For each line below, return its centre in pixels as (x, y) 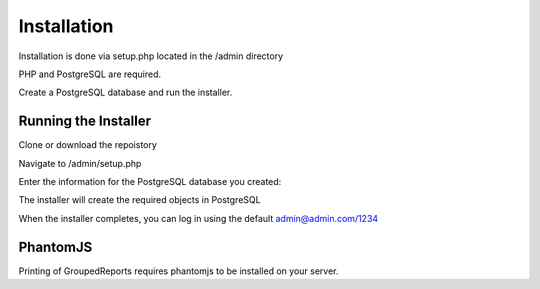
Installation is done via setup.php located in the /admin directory (151, 56)
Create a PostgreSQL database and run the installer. (125, 92)
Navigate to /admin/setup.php (80, 163)
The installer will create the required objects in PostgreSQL (139, 200)
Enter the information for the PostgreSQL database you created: (150, 182)
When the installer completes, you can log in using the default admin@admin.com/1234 (198, 218)
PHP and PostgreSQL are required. (90, 74)
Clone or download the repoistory (87, 145)
